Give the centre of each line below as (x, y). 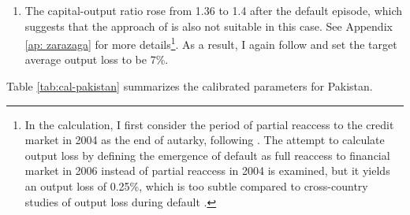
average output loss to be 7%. (97, 59)
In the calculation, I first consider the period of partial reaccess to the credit (209, 124)
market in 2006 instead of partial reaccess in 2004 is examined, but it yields (207, 171)
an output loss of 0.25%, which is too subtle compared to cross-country (196, 186)
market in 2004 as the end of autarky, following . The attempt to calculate (205, 140)
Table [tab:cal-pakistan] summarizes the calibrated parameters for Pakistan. (190, 86)
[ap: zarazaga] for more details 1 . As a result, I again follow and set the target (211, 43)
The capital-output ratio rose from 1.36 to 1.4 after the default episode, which (214, 10)
